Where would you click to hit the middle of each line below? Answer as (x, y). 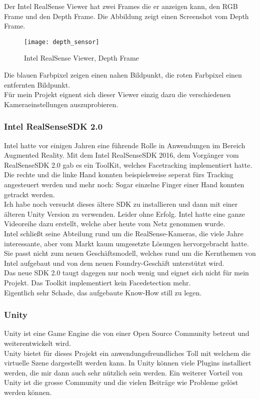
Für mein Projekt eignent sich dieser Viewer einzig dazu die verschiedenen (117, 94)
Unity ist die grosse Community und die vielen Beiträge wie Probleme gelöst (121, 382)
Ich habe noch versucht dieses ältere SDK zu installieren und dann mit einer (121, 204)
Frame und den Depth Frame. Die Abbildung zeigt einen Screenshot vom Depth (126, 16)
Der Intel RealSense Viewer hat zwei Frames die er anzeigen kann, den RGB (121, 6)
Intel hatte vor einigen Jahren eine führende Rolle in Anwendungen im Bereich (125, 145)
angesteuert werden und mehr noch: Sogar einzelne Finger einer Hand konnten (124, 184)
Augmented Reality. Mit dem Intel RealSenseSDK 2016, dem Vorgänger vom (121, 155)
